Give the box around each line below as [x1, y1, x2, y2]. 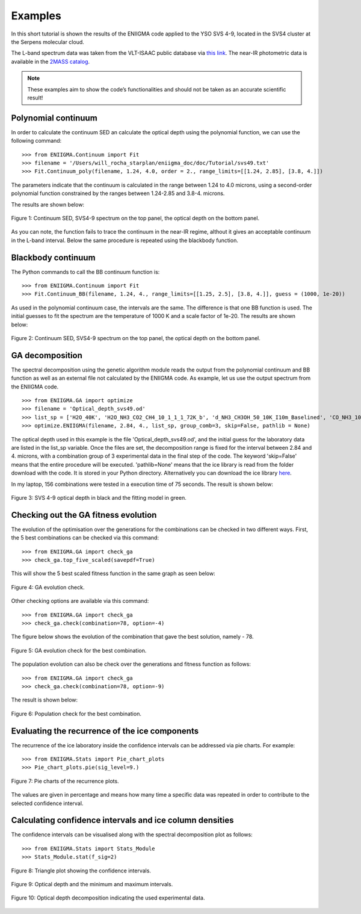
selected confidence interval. [11, 800, 84, 807]
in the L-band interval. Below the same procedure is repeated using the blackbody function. [11, 237, 239, 244]
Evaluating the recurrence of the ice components [11, 726, 199, 736]
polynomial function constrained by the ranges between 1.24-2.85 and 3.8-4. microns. [11, 190, 225, 197]
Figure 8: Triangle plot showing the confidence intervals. [11, 867, 152, 874]
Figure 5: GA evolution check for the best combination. [11, 647, 147, 654]
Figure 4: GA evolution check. [11, 583, 85, 591]
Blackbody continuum [11, 252, 96, 263]
